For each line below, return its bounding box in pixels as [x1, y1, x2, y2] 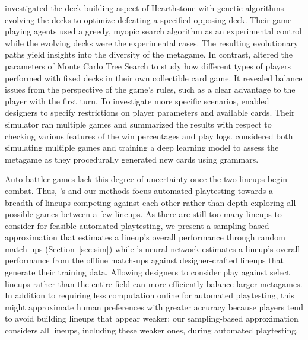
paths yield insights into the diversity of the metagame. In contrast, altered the [5, 48, 293, 61]
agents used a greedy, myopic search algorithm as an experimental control [34, 25, 302, 37]
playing [5, 25, 31, 37]
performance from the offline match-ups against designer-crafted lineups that [5, 254, 284, 266]
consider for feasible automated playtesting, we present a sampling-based [5, 219, 269, 231]
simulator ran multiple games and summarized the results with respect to [5, 117, 272, 130]
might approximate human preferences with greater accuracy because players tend [5, 300, 303, 313]
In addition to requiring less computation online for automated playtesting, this [5, 289, 294, 301]
